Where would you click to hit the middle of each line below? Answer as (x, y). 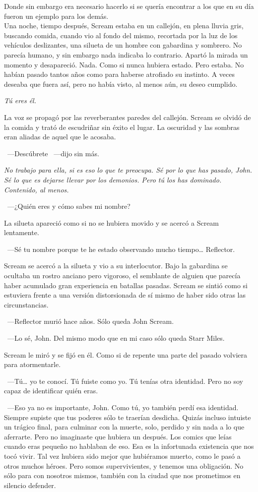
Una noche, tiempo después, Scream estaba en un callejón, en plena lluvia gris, (124, 26)
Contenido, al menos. (36, 189)
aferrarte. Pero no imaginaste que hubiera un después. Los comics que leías (118, 436)
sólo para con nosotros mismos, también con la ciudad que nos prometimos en (122, 475)
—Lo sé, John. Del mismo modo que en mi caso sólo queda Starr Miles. (116, 338)
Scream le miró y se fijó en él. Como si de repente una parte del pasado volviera (126, 354)
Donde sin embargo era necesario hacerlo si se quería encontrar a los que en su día (129, 6)
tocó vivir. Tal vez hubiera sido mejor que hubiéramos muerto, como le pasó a (122, 456)
